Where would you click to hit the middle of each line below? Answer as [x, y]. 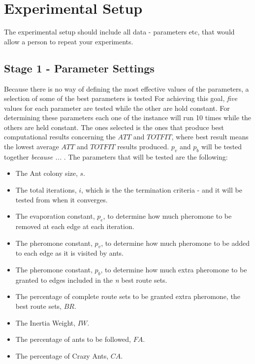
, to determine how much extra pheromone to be [174, 270]
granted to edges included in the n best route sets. [91, 280]
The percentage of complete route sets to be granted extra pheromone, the [128, 296]
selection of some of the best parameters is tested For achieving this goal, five [121, 98]
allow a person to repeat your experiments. [69, 41]
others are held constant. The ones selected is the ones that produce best [114, 127]
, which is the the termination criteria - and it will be [162, 190]
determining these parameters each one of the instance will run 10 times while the [128, 117]
